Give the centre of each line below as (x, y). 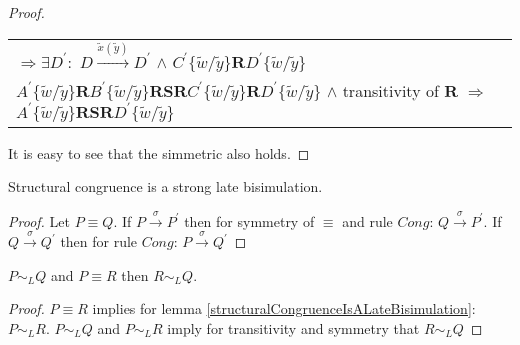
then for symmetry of (249, 220)
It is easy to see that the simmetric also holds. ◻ (159, 152)
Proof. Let (39, 220)
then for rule (99, 241)
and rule (367, 220)
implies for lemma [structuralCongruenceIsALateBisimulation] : (284, 308)
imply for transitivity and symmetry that (293, 327)
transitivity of (390, 90)
